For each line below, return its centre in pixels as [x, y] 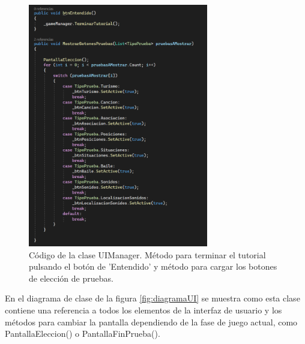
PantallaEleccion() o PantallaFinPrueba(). [83, 334]
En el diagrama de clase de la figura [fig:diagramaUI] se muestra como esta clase [152, 298]
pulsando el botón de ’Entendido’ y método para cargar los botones [153, 266]
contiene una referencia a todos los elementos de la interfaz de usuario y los [143, 310]
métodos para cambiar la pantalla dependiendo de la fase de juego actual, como [151, 322]
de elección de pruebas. [71, 278]
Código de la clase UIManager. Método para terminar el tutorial [147, 254]
